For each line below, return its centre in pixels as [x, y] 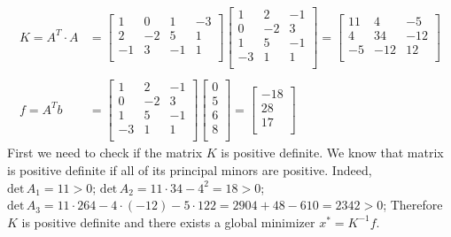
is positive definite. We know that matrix [332, 153]
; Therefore [413, 205]
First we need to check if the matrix [105, 153]
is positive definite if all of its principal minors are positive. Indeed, [190, 170]
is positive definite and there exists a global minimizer [168, 222]
